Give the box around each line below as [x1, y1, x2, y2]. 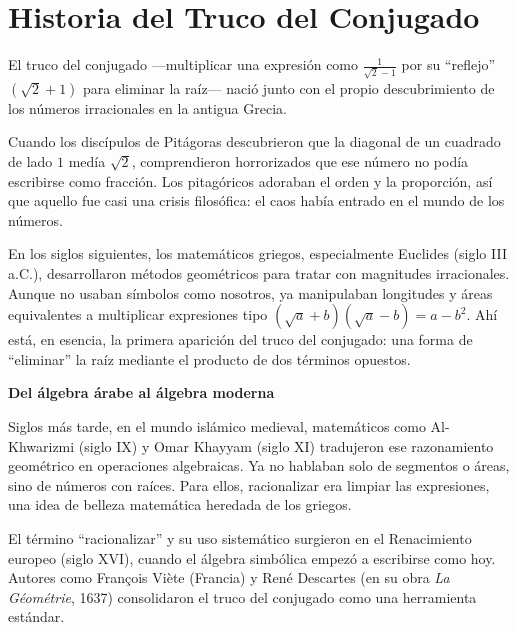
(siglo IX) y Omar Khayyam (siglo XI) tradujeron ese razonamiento [78, 435, 494, 456]
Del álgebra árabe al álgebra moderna [8, 382, 275, 403]
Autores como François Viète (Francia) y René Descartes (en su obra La [8, 567, 450, 588]
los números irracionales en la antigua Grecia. [8, 97, 287, 118]
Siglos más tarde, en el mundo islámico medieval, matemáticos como [8, 415, 426, 436]
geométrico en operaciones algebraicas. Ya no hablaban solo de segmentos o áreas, [8, 455, 510, 476]
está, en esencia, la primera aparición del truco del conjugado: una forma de [8, 329, 473, 350]
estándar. [8, 606, 65, 627]
